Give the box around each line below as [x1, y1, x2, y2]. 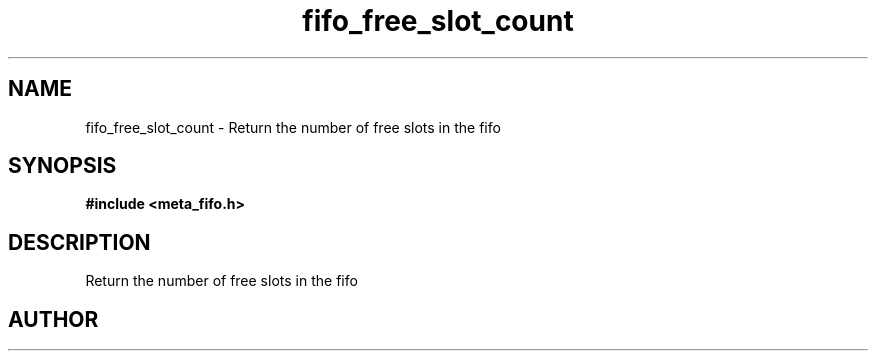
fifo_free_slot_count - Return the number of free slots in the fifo [85, 118, 501, 136]
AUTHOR [8, 306, 99, 332]
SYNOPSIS [8, 153, 117, 179]
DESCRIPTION [8, 229, 151, 255]
